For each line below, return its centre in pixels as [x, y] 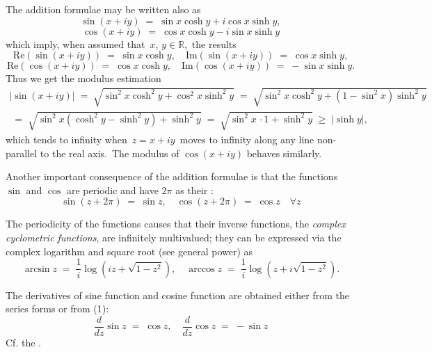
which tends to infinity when [66, 139]
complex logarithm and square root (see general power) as [129, 251]
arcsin [37, 269]
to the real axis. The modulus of [110, 153]
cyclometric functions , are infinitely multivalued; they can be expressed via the [174, 237]
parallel [22, 153]
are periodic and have [113, 190]
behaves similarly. [284, 153]
